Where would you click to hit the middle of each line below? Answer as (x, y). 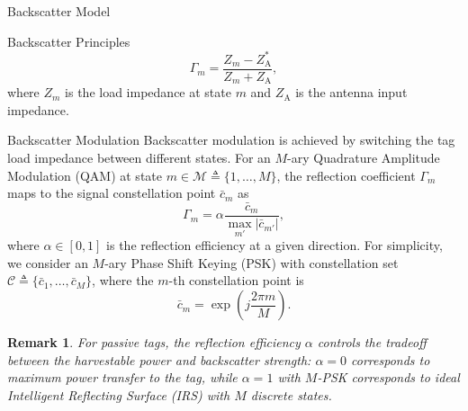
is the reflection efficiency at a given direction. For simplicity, (274, 245)
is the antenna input (351, 92)
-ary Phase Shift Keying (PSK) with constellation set (252, 262)
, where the (123, 280)
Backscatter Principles (69, 41)
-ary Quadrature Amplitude (364, 157)
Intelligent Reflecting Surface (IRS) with (119, 394)
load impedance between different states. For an (139, 157)
